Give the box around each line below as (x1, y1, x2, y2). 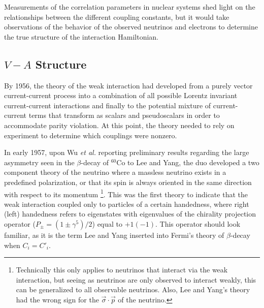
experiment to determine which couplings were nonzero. (4, 130, 177, 140)
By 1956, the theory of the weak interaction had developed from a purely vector (4, 80, 253, 90)
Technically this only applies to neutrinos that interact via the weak (16, 264, 228, 275)
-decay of (81, 157, 109, 167)
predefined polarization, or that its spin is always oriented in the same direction (4, 176, 252, 187)
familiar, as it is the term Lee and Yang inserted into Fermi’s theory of (4, 229, 224, 240)
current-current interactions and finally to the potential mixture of (4, 100, 211, 110)
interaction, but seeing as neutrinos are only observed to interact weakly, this (16, 274, 256, 285)
